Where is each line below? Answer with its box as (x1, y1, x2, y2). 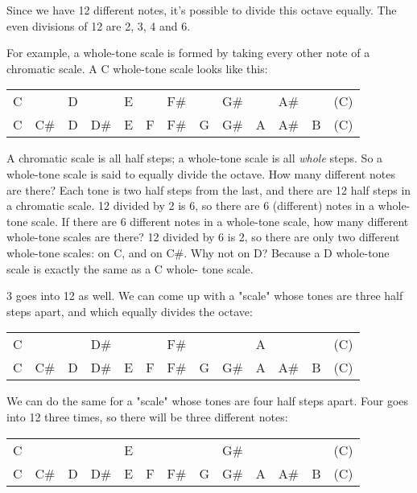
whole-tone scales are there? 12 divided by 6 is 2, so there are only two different (6, 228, 400, 245)
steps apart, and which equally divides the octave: (6, 302, 253, 319)
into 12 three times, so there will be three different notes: (6, 408, 288, 425)
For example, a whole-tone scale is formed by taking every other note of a (6, 44, 370, 61)
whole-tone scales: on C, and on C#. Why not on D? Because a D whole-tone (6, 244, 390, 261)
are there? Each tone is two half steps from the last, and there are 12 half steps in (6, 181, 411, 198)
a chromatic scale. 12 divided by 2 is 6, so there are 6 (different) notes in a (6, 197, 374, 214)
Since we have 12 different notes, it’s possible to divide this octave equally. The (6, 2, 397, 18)
